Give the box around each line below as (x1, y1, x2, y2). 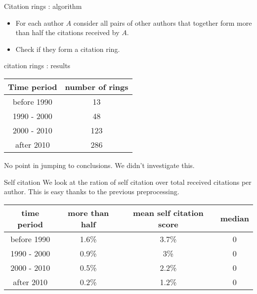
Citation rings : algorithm (4, 1, 82, 11)
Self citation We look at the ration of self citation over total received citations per (4, 176, 252, 187)
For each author (15, 17, 64, 28)
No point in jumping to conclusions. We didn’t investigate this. (4, 160, 195, 170)
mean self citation (133, 207, 204, 218)
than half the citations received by (15, 27, 120, 38)
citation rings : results (4, 60, 71, 71)
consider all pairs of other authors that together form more (73, 17, 252, 28)
